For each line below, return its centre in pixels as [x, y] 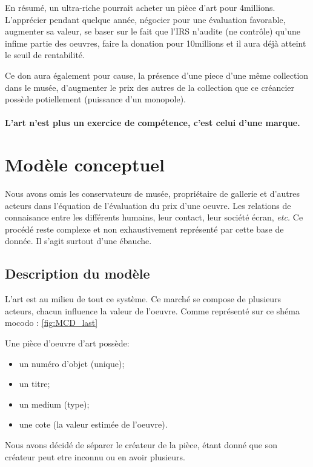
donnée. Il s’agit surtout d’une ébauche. [78, 241]
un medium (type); [54, 404]
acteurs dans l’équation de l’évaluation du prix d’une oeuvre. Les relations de [148, 205]
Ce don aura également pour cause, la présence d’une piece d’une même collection [157, 75]
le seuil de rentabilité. [45, 55]
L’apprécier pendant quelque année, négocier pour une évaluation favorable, [145, 19]
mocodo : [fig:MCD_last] [51, 323]
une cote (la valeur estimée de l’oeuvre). [93, 424]
